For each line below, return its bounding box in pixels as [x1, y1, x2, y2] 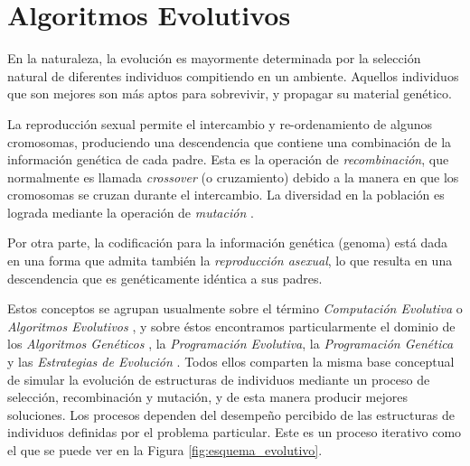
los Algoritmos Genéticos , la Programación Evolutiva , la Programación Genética [7, 334, 454, 353]
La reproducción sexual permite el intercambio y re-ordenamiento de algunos [7, 114, 432, 133]
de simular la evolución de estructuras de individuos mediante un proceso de [7, 369, 430, 388]
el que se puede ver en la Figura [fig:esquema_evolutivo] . [7, 441, 323, 459]
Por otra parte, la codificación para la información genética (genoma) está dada [7, 233, 447, 252]
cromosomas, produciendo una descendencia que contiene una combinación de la [7, 132, 452, 151]
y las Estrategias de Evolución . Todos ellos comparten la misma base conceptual [7, 352, 455, 371]
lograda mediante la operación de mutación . [7, 202, 254, 221]
